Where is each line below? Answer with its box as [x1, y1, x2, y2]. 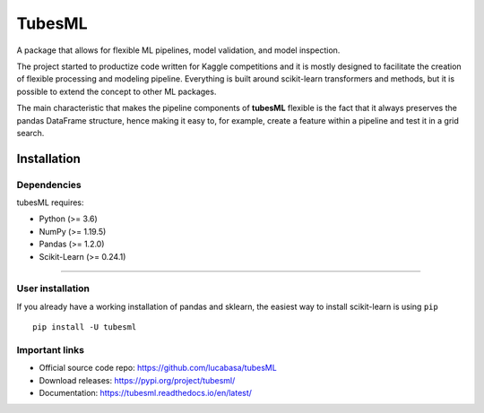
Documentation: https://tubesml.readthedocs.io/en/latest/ [39, 388, 253, 399]
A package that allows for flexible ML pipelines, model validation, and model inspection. [16, 45, 341, 56]
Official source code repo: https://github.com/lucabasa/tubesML [39, 363, 277, 374]
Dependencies [16, 178, 82, 191]
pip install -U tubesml [32, 323, 137, 332]
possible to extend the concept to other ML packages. [16, 86, 217, 97]
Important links [16, 343, 85, 356]
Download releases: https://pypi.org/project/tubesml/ [39, 374, 236, 385]
